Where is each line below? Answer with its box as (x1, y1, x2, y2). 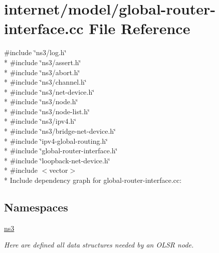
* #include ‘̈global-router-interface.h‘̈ (4, 145, 118, 156)
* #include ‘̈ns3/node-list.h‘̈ (4, 106, 90, 116)
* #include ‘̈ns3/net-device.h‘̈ (4, 86, 95, 97)
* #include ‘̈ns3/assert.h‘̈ (4, 57, 81, 67)
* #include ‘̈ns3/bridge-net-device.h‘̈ (4, 126, 116, 136)
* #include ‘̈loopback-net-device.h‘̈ (4, 155, 110, 165)
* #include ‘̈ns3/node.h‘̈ (4, 96, 78, 107)
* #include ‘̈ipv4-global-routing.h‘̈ (4, 135, 108, 146)
